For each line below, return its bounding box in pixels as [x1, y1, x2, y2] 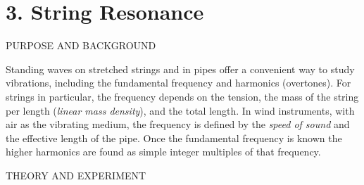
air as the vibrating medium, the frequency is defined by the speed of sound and [6, 117, 350, 132]
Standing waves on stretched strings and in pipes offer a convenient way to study [6, 61, 355, 76]
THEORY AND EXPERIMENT [6, 167, 146, 182]
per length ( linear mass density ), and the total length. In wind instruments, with [6, 103, 355, 117]
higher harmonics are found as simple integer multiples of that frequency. [6, 144, 321, 159]
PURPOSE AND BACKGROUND [6, 38, 156, 53]
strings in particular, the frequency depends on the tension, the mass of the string [6, 89, 359, 103]
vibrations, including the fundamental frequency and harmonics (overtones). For [6, 75, 351, 90]
